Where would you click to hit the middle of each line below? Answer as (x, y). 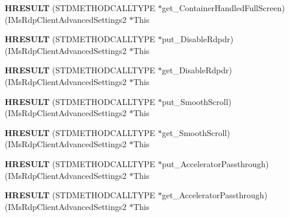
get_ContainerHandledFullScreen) (223, 8)
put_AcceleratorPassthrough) (215, 163)
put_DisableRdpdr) (198, 39)
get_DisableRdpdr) (197, 70)
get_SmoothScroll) (196, 132)
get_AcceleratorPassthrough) (215, 195)
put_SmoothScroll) (197, 101)
